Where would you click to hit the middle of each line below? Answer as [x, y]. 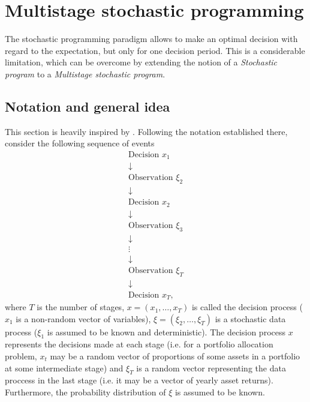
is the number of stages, [81, 307]
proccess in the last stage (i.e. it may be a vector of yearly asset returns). [139, 380]
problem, [21, 356]
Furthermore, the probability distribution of [85, 392]
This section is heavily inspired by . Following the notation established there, [146, 131]
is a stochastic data [250, 318]
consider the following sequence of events [80, 143]
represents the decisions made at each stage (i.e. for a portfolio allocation [139, 344]
